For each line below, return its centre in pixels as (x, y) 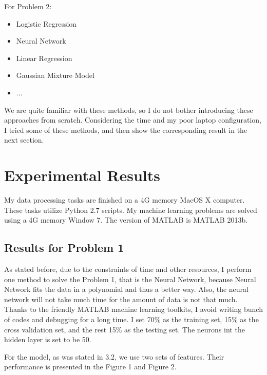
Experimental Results (82, 175)
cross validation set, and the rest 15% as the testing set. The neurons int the (125, 329)
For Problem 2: (28, 6)
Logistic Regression (46, 23)
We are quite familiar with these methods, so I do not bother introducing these (129, 110)
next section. (24, 140)
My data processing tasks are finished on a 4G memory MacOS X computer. (125, 200)
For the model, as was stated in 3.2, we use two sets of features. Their (114, 356)
